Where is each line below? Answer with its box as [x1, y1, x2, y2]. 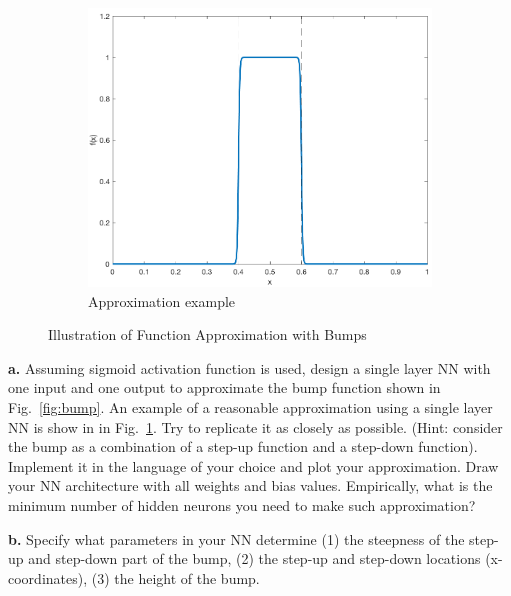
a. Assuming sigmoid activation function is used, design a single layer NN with [8, 357, 491, 378]
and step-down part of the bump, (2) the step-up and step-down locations [28, 548, 481, 569]
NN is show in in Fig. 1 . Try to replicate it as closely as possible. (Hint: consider [8, 416, 503, 437]
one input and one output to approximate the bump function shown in [8, 377, 441, 398]
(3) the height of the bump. [91, 567, 260, 588]
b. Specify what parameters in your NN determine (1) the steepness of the [8, 528, 465, 549]
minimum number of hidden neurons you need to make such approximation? [8, 495, 476, 516]
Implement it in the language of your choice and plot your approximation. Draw [8, 455, 499, 476]
